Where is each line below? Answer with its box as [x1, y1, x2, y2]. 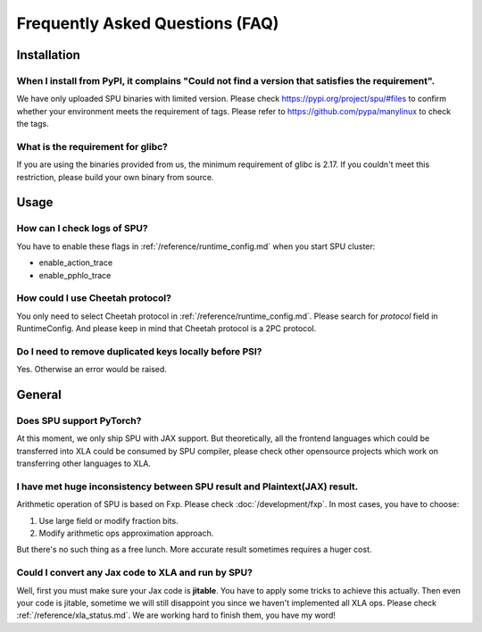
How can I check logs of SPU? [16, 222, 148, 235]
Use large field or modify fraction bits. [38, 515, 179, 526]
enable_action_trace [38, 257, 113, 268]
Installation [16, 47, 80, 62]
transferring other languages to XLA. [16, 458, 152, 469]
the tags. [16, 119, 49, 129]
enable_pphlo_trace [38, 270, 112, 280]
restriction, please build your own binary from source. [16, 171, 214, 182]
